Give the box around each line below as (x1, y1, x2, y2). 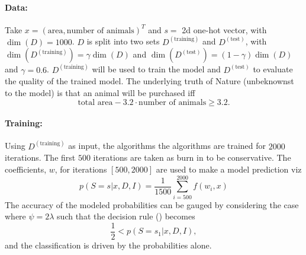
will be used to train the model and (92, 63, 221, 75)
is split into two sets (86, 35, 160, 47)
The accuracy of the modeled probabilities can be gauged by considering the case (5, 198, 299, 211)
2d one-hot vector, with (182, 23, 267, 36)
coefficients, (5, 163, 47, 176)
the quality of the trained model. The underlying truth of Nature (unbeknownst (5, 75, 294, 87)
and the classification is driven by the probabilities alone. (5, 239, 212, 251)
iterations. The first (5, 151, 76, 164)
